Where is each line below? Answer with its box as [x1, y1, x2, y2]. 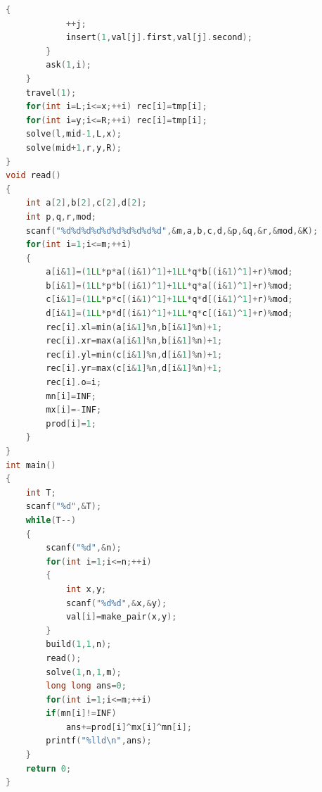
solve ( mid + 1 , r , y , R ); [25, 142, 122, 153]
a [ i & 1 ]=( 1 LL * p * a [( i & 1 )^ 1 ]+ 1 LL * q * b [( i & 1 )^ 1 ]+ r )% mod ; [46, 267, 293, 277]
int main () [6, 460, 56, 470]
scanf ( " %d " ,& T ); [25, 501, 102, 512]
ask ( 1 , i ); [46, 60, 91, 70]
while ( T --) [25, 515, 77, 525]
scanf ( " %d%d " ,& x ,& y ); [65, 598, 167, 608]
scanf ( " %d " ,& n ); [46, 543, 122, 553]
